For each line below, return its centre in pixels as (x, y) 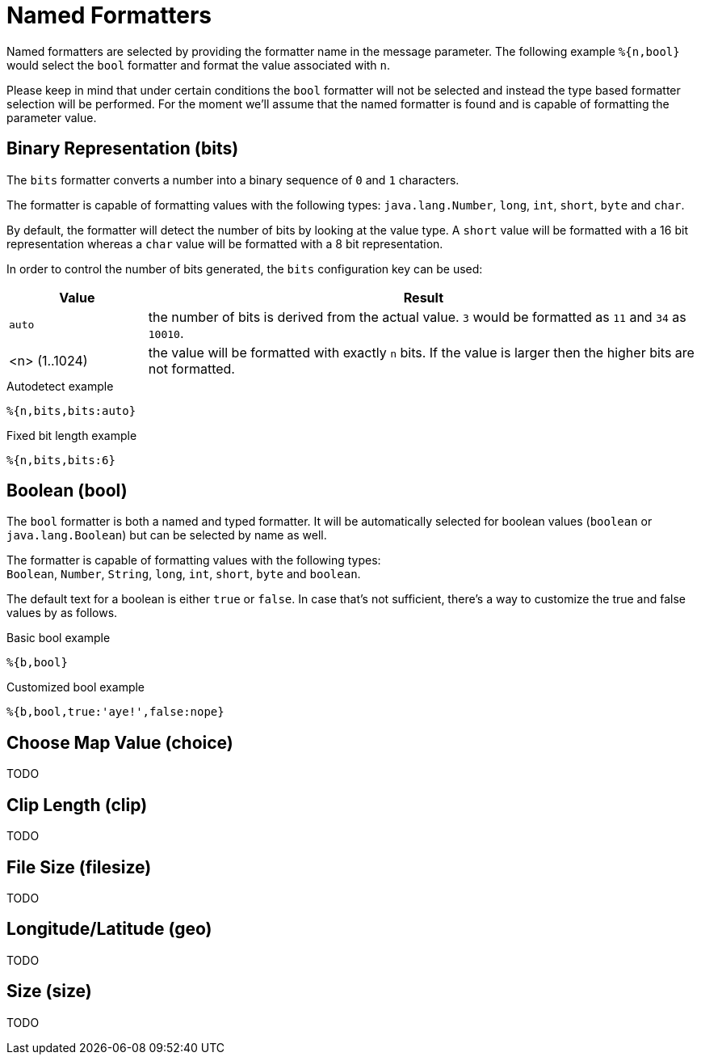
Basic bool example (59, 638)
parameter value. (52, 117)
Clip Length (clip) (77, 805)
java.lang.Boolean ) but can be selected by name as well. (167, 535)
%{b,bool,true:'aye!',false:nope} (115, 712)
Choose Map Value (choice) (120, 742)
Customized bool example (76, 687)
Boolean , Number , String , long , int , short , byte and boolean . (184, 574)
